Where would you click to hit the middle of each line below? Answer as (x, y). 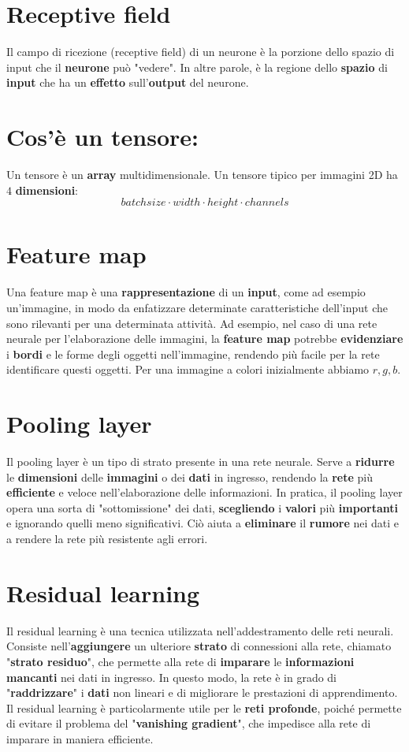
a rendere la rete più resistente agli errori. (107, 538)
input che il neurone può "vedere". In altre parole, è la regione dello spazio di (197, 67)
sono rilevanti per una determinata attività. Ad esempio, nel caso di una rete (192, 323)
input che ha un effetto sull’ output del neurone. (128, 82)
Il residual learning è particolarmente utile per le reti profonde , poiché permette (204, 707)
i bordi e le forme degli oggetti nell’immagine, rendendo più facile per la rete (193, 354)
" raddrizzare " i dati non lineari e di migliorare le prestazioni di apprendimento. (202, 692)
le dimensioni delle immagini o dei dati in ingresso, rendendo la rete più (190, 477)
